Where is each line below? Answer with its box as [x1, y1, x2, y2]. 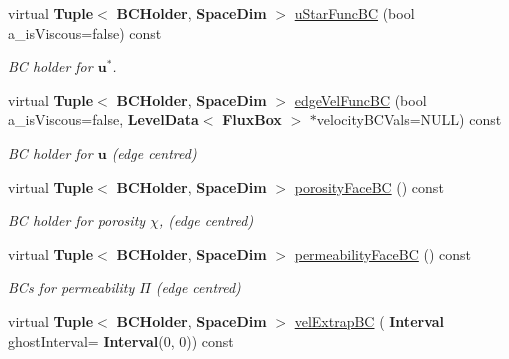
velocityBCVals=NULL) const [316, 109, 502, 130]
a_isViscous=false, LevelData [8, 109, 199, 130]
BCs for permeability [8, 277, 135, 298]
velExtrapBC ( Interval [294, 310, 445, 331]
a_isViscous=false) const [8, 22, 162, 43]
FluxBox [222, 109, 282, 130]
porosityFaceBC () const [294, 176, 444, 197]
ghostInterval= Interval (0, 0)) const [8, 330, 234, 351]
